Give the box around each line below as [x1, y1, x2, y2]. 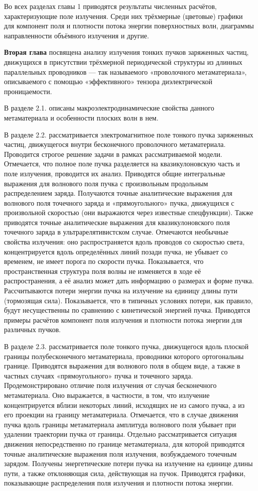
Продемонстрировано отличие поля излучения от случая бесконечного [4, 380, 217, 390]
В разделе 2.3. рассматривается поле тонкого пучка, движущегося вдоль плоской [4, 341, 249, 351]
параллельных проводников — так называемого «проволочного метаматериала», [4, 66, 247, 77]
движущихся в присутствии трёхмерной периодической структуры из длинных [4, 56, 243, 67]
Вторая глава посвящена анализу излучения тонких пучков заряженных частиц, [4, 47, 249, 57]
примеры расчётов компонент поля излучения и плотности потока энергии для [4, 314, 242, 325]
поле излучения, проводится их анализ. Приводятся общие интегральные [4, 168, 226, 178]
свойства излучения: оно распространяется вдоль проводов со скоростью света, [4, 237, 245, 247]
